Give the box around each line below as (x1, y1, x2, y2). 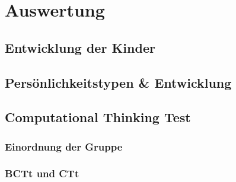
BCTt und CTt (5, 166, 79, 181)
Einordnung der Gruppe (5, 139, 123, 154)
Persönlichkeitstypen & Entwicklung (5, 73, 232, 91)
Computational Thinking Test (5, 108, 191, 126)
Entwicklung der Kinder (5, 38, 155, 56)
